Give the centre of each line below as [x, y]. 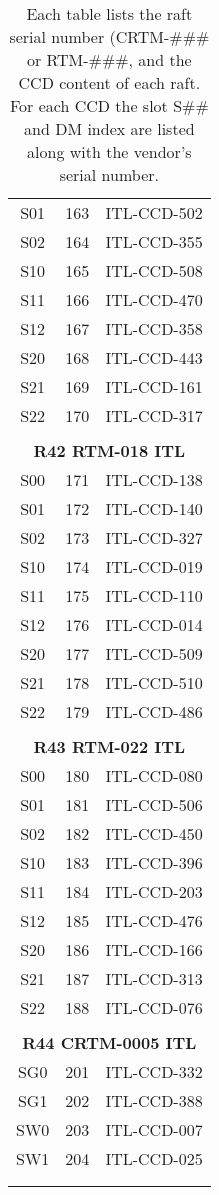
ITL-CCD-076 [154, 1007]
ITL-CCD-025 [154, 1158]
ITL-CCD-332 [154, 1071]
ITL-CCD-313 [154, 978]
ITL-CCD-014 [154, 624]
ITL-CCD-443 [154, 357]
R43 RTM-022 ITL [109, 746]
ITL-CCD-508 [154, 270]
